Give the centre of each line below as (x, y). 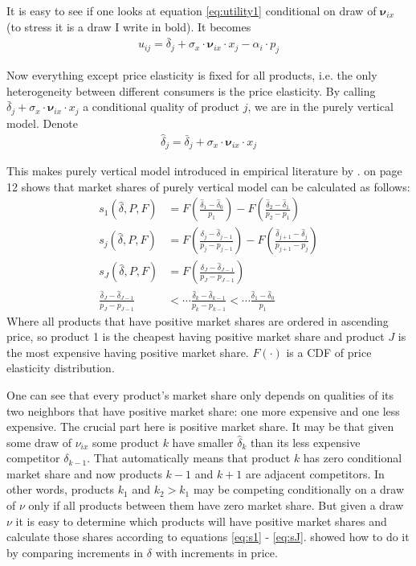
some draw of (39, 442)
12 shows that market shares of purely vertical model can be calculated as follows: (208, 186)
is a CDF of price (329, 352)
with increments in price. (216, 552)
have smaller (203, 442)
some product (126, 442)
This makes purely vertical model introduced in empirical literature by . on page (204, 171)
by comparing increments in (75, 552)
